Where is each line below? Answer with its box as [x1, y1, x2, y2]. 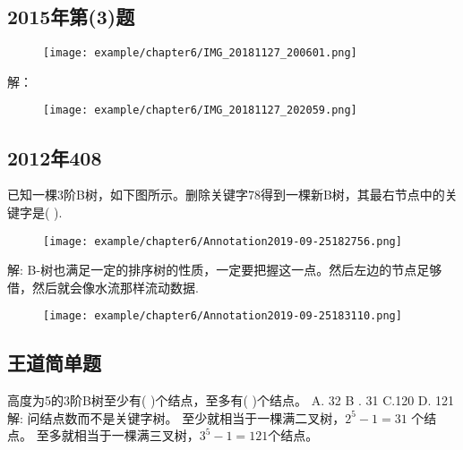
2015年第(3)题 [7, 3, 135, 30]
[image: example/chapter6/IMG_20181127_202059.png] [43, 104, 357, 117]
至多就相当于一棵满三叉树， [36, 426, 200, 445]
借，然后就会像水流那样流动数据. [7, 277, 199, 296]
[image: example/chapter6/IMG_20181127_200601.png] [43, 47, 357, 60]
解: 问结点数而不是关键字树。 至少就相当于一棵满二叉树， [7, 408, 346, 427]
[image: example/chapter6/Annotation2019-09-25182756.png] [43, 234, 402, 248]
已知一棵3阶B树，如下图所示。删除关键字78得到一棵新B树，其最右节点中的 [7, 185, 445, 204]
